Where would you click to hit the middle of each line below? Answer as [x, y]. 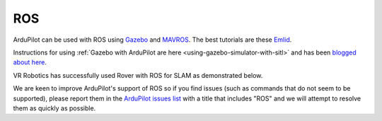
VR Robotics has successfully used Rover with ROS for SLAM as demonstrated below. [138, 75]
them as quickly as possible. [54, 108]
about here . [30, 62]
